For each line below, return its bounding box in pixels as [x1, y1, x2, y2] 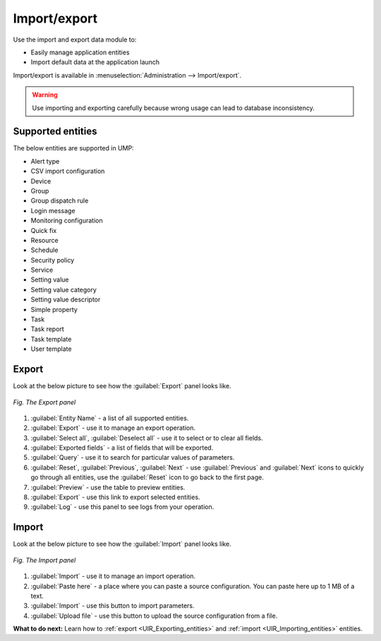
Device [30, 176, 52, 185]
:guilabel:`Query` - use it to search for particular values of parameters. [30, 453, 235, 462]
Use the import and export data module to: [13, 35, 137, 44]
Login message [30, 206, 75, 215]
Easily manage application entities [30, 48, 130, 56]
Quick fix [30, 226, 57, 234]
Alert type [30, 157, 60, 165]
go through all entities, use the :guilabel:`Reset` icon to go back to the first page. [30, 473, 264, 481]
